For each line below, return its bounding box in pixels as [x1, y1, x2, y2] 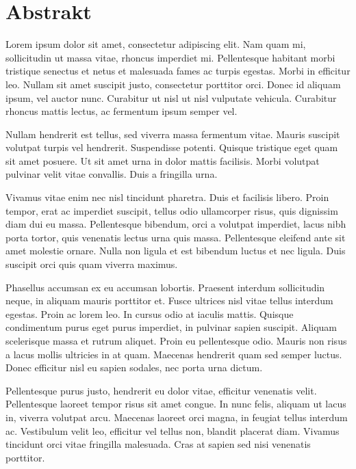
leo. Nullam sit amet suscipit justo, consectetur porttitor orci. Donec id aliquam [5, 77, 341, 91]
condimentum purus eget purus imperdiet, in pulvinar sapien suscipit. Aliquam [5, 320, 337, 334]
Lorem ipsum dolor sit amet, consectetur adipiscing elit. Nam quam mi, [5, 37, 306, 51]
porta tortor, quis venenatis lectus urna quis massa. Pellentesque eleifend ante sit [5, 230, 346, 244]
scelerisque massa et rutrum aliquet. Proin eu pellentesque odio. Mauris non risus [5, 334, 347, 347]
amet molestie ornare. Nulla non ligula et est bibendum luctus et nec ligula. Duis [5, 243, 346, 258]
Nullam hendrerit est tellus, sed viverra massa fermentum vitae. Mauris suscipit [5, 126, 340, 141]
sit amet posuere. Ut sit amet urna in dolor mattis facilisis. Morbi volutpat [5, 153, 320, 167]
